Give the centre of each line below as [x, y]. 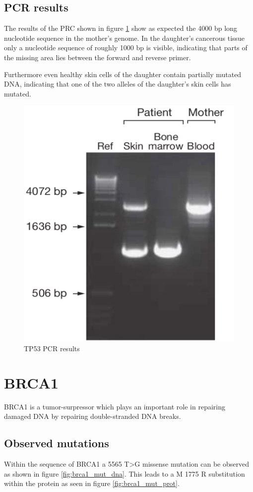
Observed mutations [57, 443]
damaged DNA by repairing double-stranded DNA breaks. [93, 416]
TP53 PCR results [52, 348]
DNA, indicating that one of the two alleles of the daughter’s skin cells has [118, 84]
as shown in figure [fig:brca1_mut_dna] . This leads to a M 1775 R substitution [125, 473]
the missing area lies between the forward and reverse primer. [97, 57]
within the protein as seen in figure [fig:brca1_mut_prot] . [92, 483]
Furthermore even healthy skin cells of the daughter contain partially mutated [123, 74]
